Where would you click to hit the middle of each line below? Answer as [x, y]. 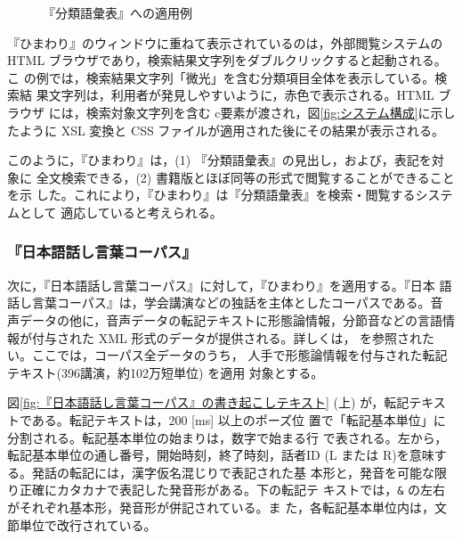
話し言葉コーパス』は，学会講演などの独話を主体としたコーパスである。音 [225, 303]
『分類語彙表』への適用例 [118, 12]
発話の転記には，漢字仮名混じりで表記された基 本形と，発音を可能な [233, 472]
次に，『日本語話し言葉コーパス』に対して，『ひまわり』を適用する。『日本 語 [230, 285]
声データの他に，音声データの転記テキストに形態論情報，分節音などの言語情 [231, 319]
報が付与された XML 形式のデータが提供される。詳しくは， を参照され [215, 337]
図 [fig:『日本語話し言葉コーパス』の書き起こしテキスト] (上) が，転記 [208, 402]
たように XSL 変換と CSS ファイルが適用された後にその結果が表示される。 [226, 130]
